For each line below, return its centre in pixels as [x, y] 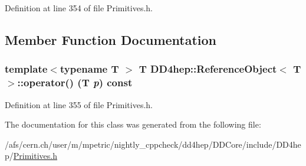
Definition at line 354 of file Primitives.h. [79, 8]
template [26, 69]
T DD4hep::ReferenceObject [208, 69]
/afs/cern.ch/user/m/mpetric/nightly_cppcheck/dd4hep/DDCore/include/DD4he [153, 144]
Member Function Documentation [111, 39]
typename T [89, 69]
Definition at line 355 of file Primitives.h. [79, 104]
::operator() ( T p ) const [75, 82]
